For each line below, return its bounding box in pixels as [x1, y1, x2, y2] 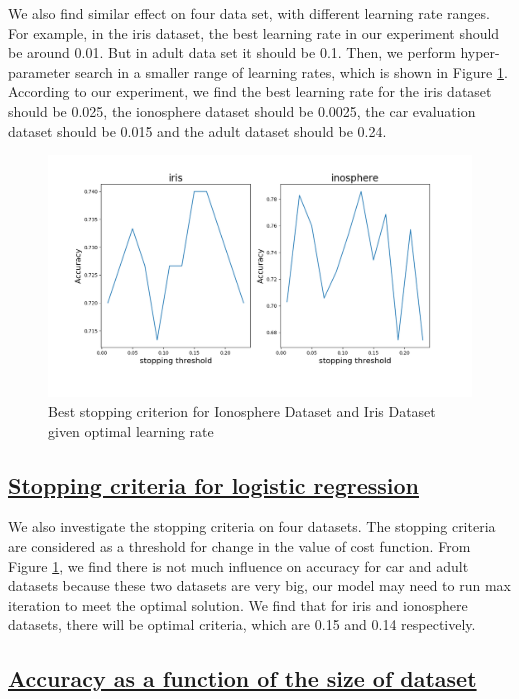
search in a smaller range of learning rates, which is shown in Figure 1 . [74, 61, 508, 82]
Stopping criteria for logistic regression [8, 469, 419, 500]
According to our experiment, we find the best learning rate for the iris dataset [8, 81, 492, 102]
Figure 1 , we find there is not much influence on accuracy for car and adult [8, 555, 469, 576]
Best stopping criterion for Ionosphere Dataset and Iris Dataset [48, 400, 436, 421]
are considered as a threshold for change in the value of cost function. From [8, 535, 471, 556]
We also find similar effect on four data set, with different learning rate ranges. [8, 3, 490, 23]
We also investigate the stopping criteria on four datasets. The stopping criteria [8, 516, 496, 537]
